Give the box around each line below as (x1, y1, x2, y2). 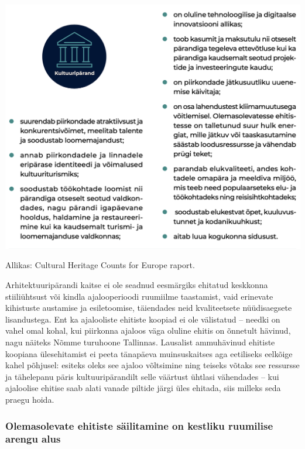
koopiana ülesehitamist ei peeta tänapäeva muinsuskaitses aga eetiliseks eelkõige (5, 347, 293, 359)
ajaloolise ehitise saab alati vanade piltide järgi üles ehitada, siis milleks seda (5, 382, 281, 394)
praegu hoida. (5, 393, 54, 405)
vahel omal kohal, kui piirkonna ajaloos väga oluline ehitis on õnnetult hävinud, (5, 324, 291, 337)
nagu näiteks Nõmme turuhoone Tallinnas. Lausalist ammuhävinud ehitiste (5, 336, 275, 348)
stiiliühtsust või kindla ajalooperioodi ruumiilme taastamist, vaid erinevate (5, 290, 273, 302)
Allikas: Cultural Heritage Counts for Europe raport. (5, 259, 195, 271)
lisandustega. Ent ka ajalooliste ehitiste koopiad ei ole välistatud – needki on (5, 313, 280, 325)
